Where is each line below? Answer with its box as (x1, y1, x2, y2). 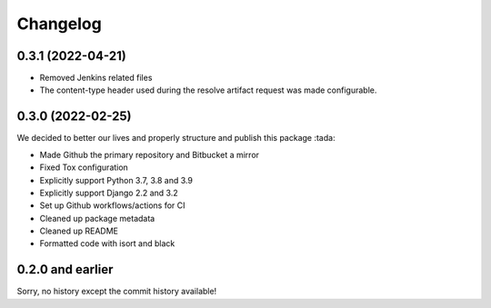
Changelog (16, 14, 102, 34)
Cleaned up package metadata (39, 213, 155, 224)
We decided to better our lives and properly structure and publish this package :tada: (16, 133, 336, 144)
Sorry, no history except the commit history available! (16, 286, 217, 297)
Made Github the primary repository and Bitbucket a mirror (39, 149, 259, 160)
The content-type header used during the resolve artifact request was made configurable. (39, 84, 377, 95)
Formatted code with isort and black (39, 238, 175, 249)
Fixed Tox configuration (39, 162, 129, 173)
